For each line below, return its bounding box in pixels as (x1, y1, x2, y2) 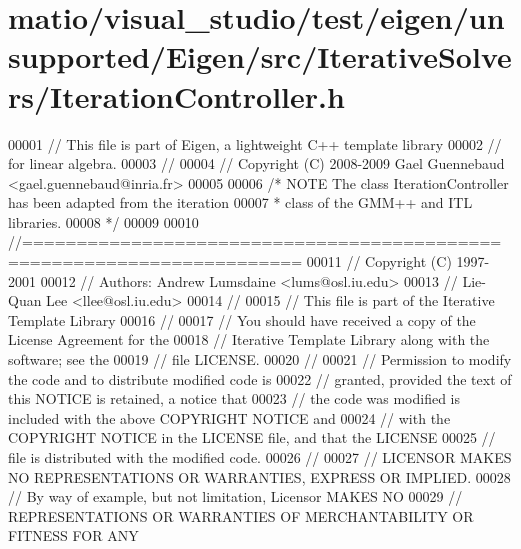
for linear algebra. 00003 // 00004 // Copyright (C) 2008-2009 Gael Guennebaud (8, 153, 505, 174)
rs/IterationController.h (8, 75, 345, 116)
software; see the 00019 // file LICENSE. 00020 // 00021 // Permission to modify (8, 349, 512, 370)
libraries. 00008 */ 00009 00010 (8, 211, 199, 232)
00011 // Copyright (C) (306, 251, 452, 272)
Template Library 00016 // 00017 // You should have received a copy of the (8, 309, 476, 330)
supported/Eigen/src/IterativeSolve (8, 36, 512, 77)
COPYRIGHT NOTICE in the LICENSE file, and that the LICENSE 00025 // (8, 427, 496, 448)
